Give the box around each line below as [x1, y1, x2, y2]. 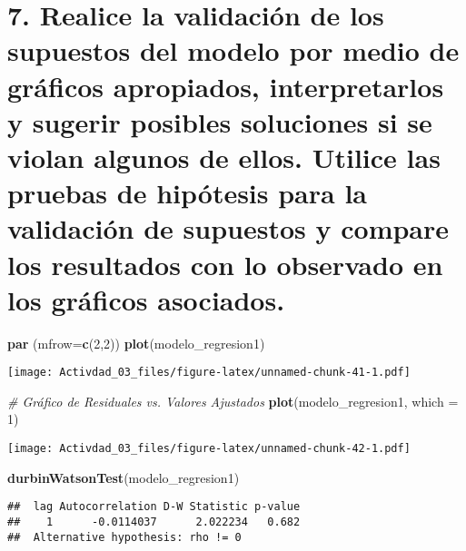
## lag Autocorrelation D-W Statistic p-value [7, 500, 301, 514]
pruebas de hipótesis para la [7, 174, 368, 212]
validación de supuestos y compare [7, 210, 450, 247]
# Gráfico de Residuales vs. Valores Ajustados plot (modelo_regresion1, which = [7, 391, 459, 410]
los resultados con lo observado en [7, 245, 443, 282]
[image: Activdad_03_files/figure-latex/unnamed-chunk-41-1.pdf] [7, 366, 411, 379]
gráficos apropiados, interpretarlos [7, 67, 444, 104]
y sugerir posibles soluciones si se [7, 103, 432, 140]
